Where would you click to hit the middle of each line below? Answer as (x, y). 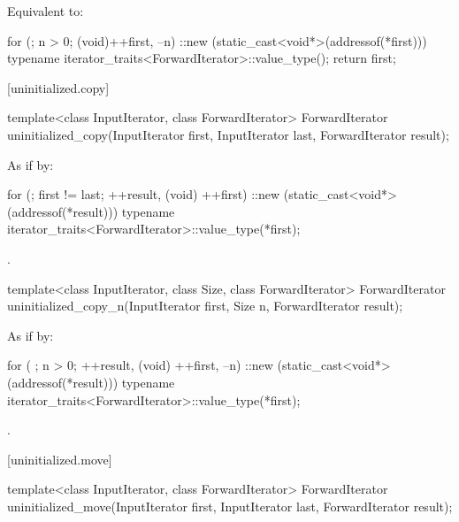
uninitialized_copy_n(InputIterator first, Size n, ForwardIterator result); (205, 306)
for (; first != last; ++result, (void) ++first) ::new (144, 194)
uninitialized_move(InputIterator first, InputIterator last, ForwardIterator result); (230, 506)
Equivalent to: (46, 11)
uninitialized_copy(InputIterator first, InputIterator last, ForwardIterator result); (228, 134)
